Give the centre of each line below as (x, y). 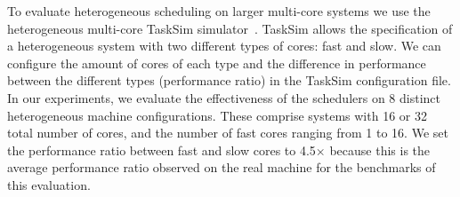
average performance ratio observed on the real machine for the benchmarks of (222, 167)
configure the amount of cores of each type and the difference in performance (217, 63)
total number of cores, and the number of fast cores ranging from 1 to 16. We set (228, 133)
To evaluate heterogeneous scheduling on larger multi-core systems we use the (219, 11)
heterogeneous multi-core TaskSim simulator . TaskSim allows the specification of (230, 28)
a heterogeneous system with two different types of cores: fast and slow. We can (224, 46)
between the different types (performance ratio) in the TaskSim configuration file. (229, 80)
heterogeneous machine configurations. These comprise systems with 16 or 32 (217, 115)
